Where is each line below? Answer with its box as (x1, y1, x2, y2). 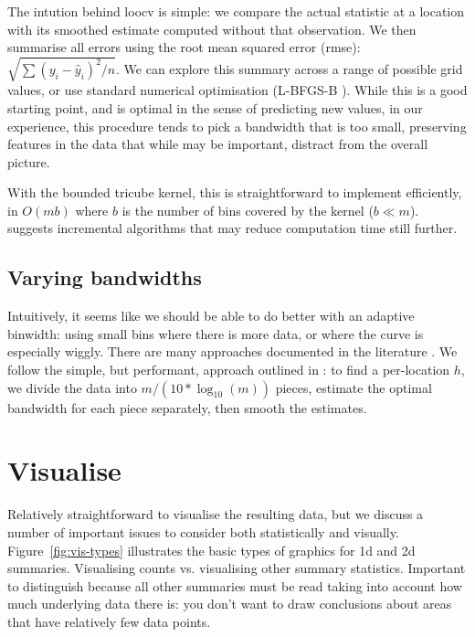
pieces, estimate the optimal (275, 377, 432, 397)
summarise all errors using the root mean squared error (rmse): (7, 37, 361, 57)
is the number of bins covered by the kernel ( (121, 200, 374, 219)
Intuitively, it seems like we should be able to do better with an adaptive (7, 306, 415, 325)
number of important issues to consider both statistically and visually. (7, 522, 399, 541)
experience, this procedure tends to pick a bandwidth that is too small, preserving (7, 116, 467, 135)
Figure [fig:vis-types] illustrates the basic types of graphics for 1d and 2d (7, 540, 416, 559)
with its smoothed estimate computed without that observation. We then (7, 19, 417, 38)
